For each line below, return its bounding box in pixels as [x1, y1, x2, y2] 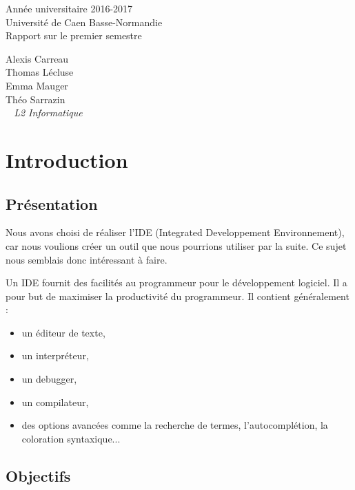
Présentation [6, 193, 98, 214]
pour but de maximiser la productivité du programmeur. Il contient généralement [6, 288, 349, 303]
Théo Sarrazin [6, 92, 65, 106]
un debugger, [21, 372, 77, 386]
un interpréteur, [21, 348, 89, 363]
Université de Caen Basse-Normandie [6, 14, 163, 29]
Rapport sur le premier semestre [6, 28, 142, 43]
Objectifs [6, 465, 71, 486]
